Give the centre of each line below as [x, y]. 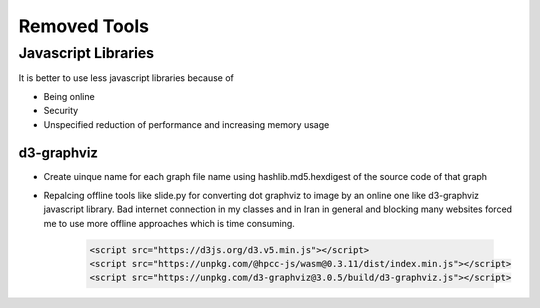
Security [61, 111]
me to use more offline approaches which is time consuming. [169, 223]
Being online [69, 96]
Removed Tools [84, 26]
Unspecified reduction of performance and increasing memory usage [186, 124]
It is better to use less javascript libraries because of [126, 78]
